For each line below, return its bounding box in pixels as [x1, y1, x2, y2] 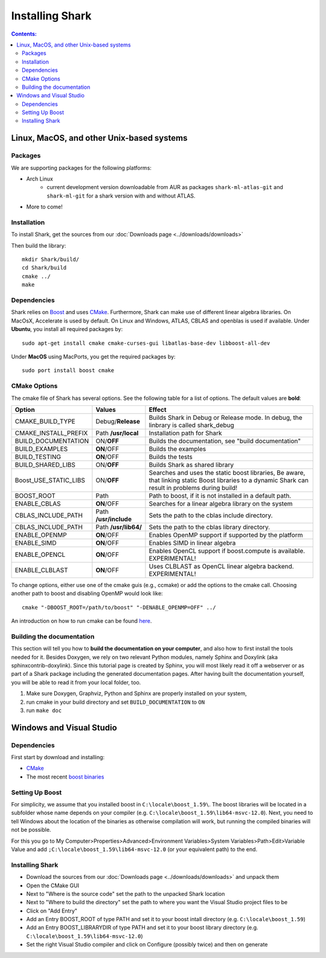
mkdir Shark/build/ [22, 256, 80, 263]
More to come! [26, 203, 63, 211]
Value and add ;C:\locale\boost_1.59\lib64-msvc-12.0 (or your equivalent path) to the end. [11, 846, 258, 853]
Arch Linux [26, 175, 54, 182]
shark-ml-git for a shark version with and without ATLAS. [46, 192, 196, 199]
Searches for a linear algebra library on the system [149, 499, 293, 507]
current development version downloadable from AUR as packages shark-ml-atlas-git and [46, 184, 283, 191]
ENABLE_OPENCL [14, 550, 66, 559]
